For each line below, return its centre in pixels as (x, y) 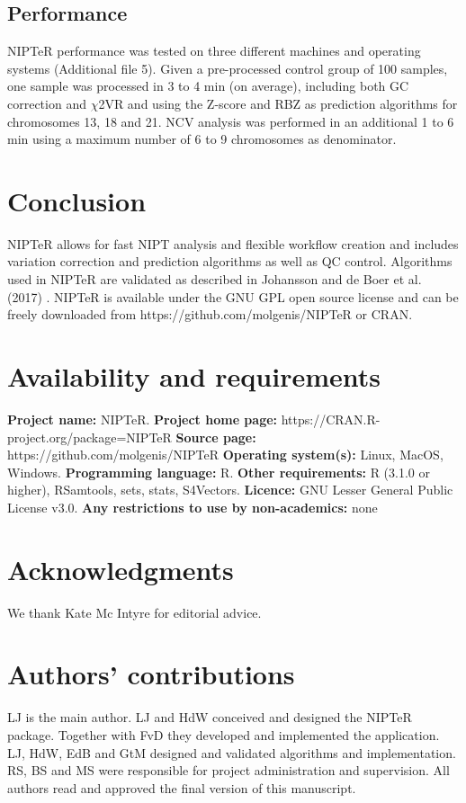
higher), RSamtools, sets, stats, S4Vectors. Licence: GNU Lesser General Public (230, 490)
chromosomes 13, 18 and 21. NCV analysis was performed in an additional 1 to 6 (231, 121)
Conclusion (77, 200)
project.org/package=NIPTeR (90, 437)
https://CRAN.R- (331, 419)
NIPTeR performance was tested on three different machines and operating (214, 51)
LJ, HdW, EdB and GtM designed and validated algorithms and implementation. (232, 752)
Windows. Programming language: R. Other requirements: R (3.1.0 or (219, 472)
